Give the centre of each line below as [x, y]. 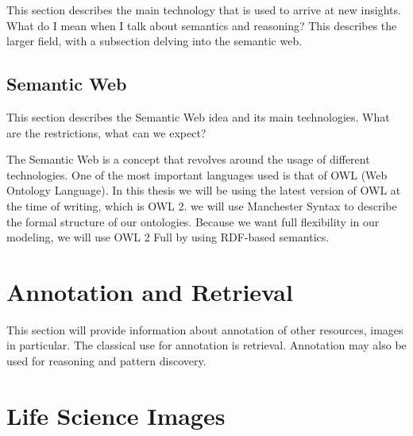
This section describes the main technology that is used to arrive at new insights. [204, 10]
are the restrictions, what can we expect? [106, 132]
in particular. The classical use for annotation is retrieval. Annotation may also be [206, 345]
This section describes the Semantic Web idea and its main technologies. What [198, 116]
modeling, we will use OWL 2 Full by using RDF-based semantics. [168, 237]
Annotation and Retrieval [150, 291]
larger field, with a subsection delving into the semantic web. [154, 41]
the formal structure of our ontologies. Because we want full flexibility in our [193, 221]
